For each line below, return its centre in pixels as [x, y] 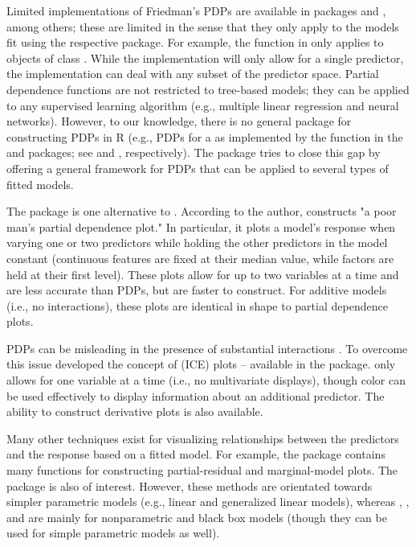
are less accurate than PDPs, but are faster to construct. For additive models [197, 290]
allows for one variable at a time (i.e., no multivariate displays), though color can [206, 380]
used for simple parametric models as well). [113, 533]
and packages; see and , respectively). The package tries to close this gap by [194, 152]
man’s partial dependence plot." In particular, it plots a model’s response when [201, 226]
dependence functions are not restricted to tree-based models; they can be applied [208, 89]
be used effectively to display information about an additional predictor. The [196, 395]
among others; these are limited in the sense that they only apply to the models [203, 26]
